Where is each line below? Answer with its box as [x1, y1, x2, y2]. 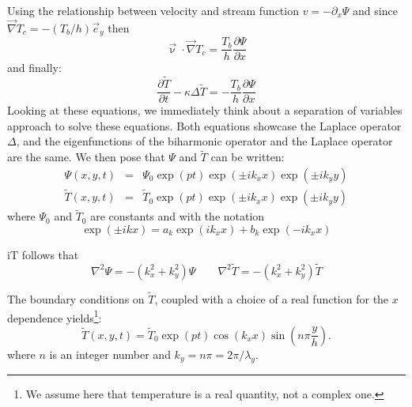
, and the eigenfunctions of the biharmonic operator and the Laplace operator [16, 133, 393, 149]
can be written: [210, 149, 285, 165]
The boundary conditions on [7, 290, 145, 307]
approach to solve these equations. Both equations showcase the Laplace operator [7, 117, 402, 134]
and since [353, 2, 398, 18]
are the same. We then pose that [7, 149, 165, 165]
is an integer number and [49, 345, 171, 362]
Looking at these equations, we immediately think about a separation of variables [7, 102, 403, 119]
